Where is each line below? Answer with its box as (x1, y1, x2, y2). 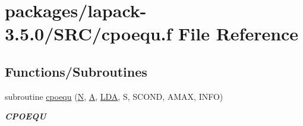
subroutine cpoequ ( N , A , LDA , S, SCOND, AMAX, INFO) (5, 90, 223, 102)
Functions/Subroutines (5, 62, 147, 80)
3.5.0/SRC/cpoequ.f (5, 21, 172, 46)
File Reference (178, 21, 299, 46)
